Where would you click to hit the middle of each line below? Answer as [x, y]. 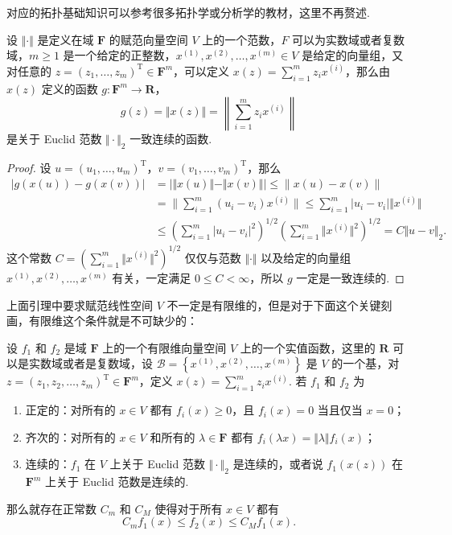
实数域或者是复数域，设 [90, 363]
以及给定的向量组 [306, 257]
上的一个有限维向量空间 [164, 347]
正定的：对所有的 [70, 410]
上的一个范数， [242, 39]
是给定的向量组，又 [353, 55]
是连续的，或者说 [278, 464]
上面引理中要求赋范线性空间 [80, 305]
